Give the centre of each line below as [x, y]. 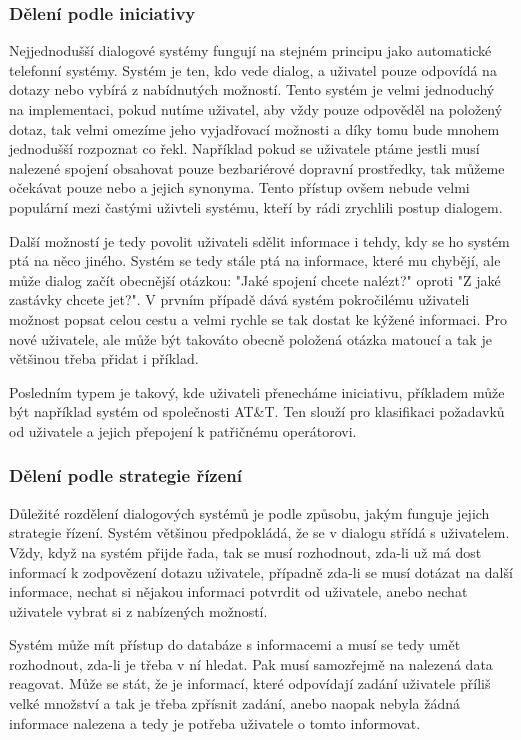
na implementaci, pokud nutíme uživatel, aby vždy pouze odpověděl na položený [256, 109]
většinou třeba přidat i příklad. [104, 358]
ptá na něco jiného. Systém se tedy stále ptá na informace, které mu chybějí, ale [255, 260]
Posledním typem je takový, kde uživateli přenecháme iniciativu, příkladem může [257, 391]
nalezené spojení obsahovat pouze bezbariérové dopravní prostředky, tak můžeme [257, 167]
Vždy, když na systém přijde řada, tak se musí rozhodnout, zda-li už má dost [245, 551]
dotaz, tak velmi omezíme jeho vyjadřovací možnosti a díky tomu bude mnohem [254, 128]
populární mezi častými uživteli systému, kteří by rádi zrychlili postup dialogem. [256, 206]
